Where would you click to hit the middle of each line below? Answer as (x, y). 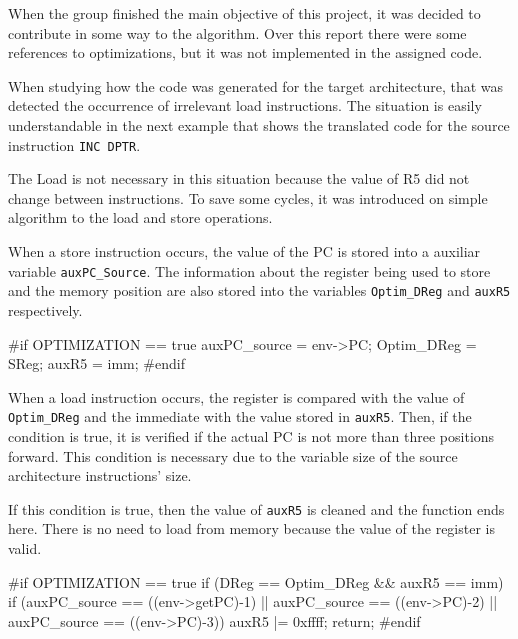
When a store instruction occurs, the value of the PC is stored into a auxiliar (244, 251)
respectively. (45, 309)
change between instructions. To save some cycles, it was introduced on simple (248, 197)
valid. (25, 547)
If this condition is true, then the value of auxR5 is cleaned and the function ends (256, 508)
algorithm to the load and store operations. (140, 217)
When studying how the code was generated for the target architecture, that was (256, 85)
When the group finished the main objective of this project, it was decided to (244, 13)
